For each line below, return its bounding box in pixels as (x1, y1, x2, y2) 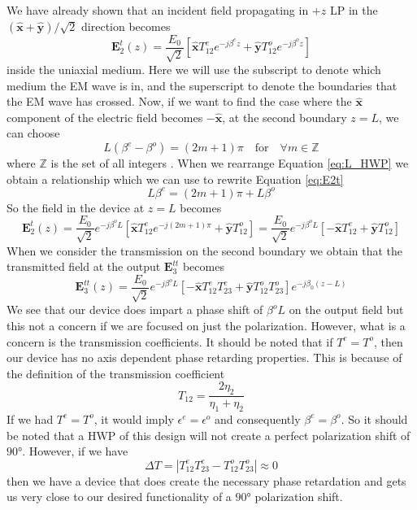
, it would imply (93, 410, 174, 427)
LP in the (329, 2, 378, 18)
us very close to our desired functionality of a (7, 488, 232, 505)
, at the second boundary (222, 108, 347, 125)
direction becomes (81, 17, 171, 34)
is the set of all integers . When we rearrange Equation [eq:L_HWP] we (50, 155, 409, 172)
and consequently (215, 410, 301, 427)
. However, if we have (22, 442, 128, 460)
